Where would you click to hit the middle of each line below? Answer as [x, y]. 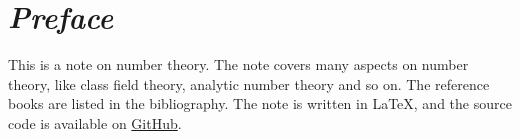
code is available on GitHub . [95, 122]
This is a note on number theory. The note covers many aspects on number [238, 64]
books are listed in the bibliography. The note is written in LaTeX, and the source [260, 103]
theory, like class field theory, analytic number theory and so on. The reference [249, 83]
